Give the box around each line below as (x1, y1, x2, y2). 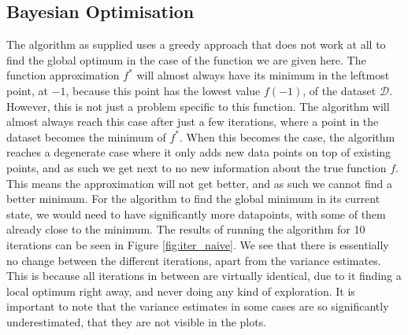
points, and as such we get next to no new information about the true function (6, 159, 387, 175)
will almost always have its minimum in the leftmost (136, 67, 390, 83)
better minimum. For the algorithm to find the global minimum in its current (6, 190, 380, 207)
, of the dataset (302, 82, 376, 98)
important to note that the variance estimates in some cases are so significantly (6, 298, 389, 315)
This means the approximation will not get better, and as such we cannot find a (6, 175, 392, 191)
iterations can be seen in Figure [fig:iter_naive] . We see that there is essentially (6, 236, 389, 252)
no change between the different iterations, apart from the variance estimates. (6, 252, 381, 268)
